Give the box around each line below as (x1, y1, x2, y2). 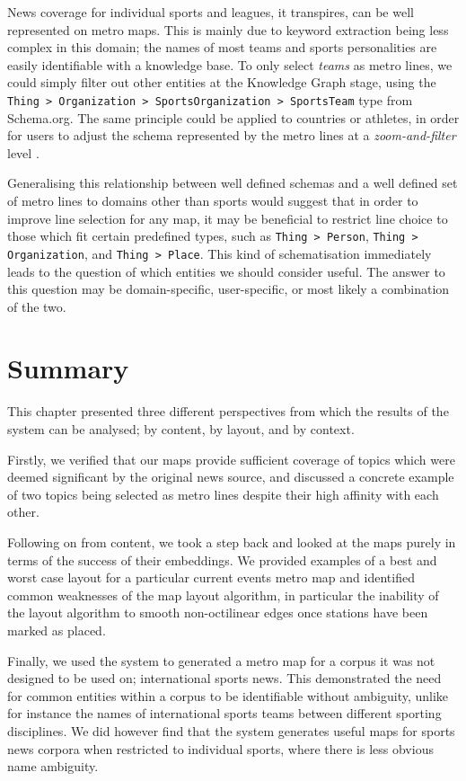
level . (7, 143, 40, 162)
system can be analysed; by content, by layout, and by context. (7, 420, 355, 438)
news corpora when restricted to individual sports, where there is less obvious (7, 739, 434, 758)
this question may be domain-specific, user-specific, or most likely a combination (7, 280, 450, 298)
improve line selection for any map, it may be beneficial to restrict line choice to (7, 209, 448, 227)
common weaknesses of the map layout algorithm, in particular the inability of (7, 585, 439, 604)
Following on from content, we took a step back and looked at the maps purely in (7, 532, 456, 551)
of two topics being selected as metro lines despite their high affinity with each (7, 484, 439, 503)
